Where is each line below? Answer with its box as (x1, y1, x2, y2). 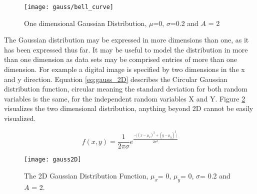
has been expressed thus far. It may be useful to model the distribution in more (4, 44, 248, 54)
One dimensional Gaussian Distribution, (24, 17, 147, 28)
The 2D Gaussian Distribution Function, (24, 170, 148, 180)
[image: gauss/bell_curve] (24, 3, 113, 10)
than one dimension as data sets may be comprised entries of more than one (4, 54, 237, 64)
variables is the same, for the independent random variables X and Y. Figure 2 (4, 93, 245, 103)
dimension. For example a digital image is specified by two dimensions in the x (4, 64, 245, 74)
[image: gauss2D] (24, 156, 81, 163)
